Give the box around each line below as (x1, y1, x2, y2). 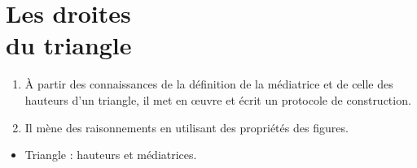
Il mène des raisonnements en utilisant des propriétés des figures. (24, 118, 349, 136)
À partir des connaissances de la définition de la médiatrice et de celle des (24, 75, 393, 93)
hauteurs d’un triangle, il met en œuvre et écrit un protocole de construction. (24, 91, 411, 108)
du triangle (6, 28, 132, 62)
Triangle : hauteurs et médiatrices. (24, 146, 197, 163)
